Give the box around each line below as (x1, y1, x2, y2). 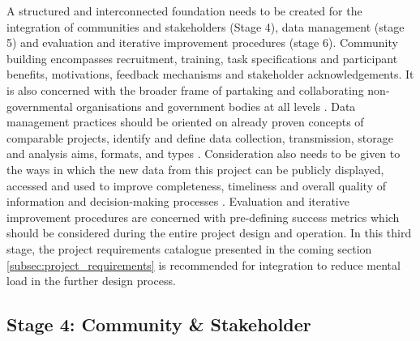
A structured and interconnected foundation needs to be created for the (6, 2, 362, 19)
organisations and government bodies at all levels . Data (76, 97, 356, 114)
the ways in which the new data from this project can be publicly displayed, (6, 160, 384, 177)
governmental (6, 97, 73, 114)
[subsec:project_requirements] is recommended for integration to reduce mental (6, 256, 401, 273)
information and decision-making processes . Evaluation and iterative (6, 193, 349, 210)
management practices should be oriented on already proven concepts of (6, 113, 364, 130)
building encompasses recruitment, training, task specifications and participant (6, 49, 398, 66)
